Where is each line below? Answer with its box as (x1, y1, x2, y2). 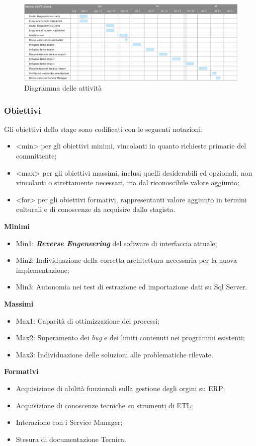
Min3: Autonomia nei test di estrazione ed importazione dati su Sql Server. (16, 281, 247, 292)
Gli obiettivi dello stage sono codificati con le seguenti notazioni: (4, 123, 203, 134)
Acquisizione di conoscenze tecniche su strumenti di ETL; (16, 400, 193, 410)
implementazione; (16, 264, 69, 275)
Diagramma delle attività (24, 83, 102, 93)
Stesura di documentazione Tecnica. (16, 433, 126, 444)
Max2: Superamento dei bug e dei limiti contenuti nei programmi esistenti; (16, 332, 245, 343)
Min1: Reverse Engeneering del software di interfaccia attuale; (16, 238, 217, 248)
